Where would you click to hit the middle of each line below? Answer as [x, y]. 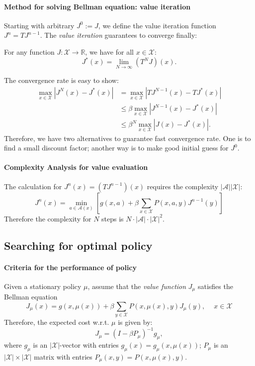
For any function [29, 51]
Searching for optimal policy [78, 245]
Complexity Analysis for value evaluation [76, 167]
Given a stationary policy [43, 286]
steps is [113, 218]
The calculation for [33, 186]
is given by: [135, 322]
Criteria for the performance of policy [71, 267]
